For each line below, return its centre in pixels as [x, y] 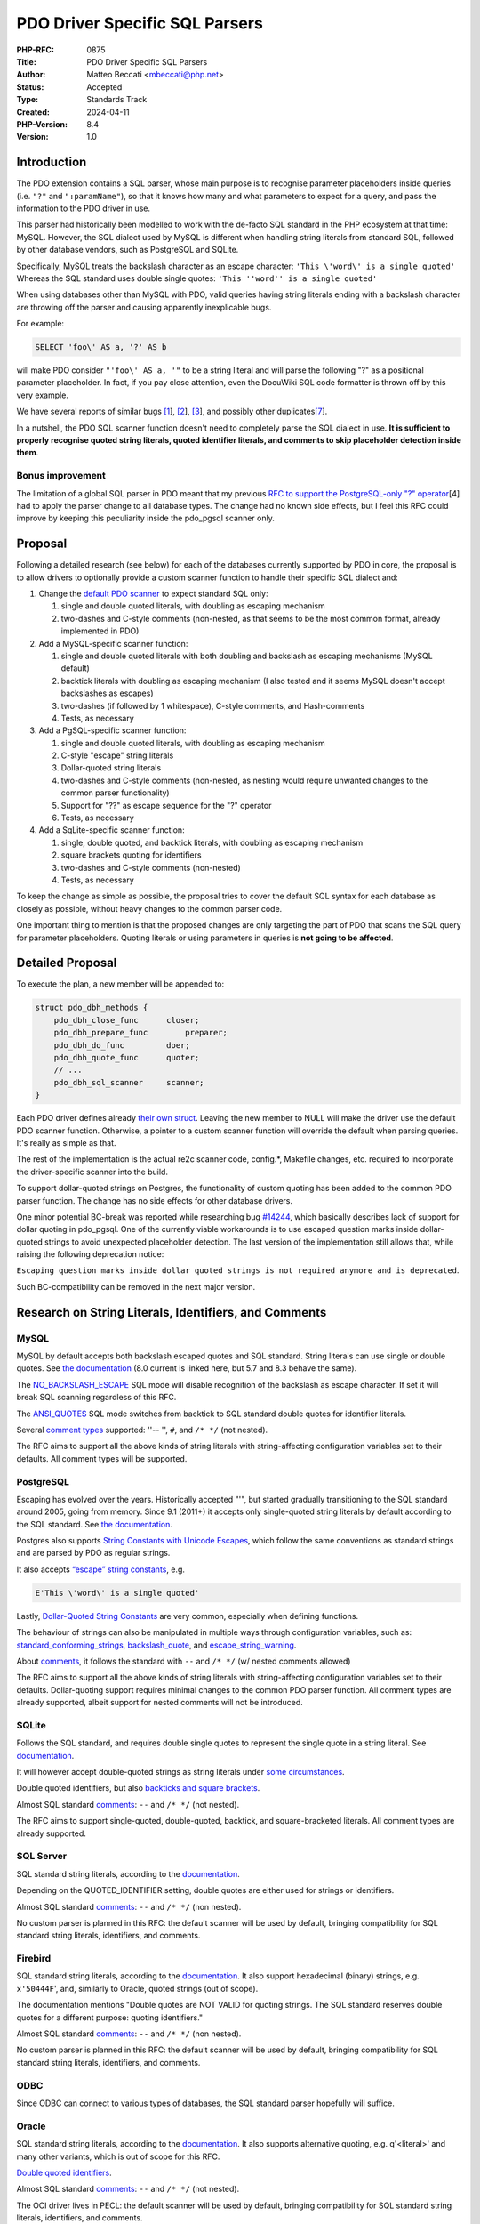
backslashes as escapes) [108, 693]
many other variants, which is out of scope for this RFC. [118, 2156]
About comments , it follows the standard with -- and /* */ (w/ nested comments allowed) [184, 1661]
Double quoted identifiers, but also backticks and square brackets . [138, 1788]
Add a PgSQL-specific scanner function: [112, 730]
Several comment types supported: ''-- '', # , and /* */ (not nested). [142, 1430]
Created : [33, 112]
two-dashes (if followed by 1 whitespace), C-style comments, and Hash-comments [213, 705]
